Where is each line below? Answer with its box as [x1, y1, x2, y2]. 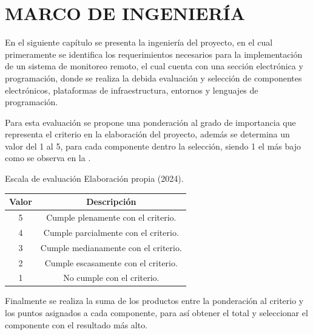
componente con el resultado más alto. [5, 318, 148, 331]
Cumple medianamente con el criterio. [40, 241, 182, 254]
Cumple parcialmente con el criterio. [43, 226, 179, 238]
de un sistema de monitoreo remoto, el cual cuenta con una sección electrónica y [5, 60, 303, 72]
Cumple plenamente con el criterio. [46, 211, 177, 223]
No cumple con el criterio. [63, 271, 160, 284]
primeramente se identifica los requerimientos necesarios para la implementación [5, 47, 303, 60]
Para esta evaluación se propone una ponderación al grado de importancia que [5, 116, 296, 128]
